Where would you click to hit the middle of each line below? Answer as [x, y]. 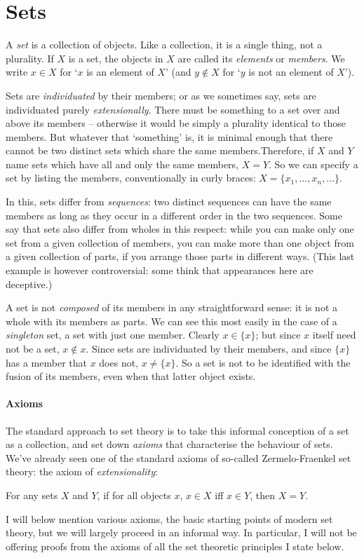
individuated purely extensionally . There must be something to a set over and [173, 109]
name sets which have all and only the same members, [122, 164]
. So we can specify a [314, 164]
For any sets [32, 495]
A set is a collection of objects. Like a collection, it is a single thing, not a [164, 45]
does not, [119, 362]
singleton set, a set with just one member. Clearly [113, 335]
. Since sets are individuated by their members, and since [209, 348]
